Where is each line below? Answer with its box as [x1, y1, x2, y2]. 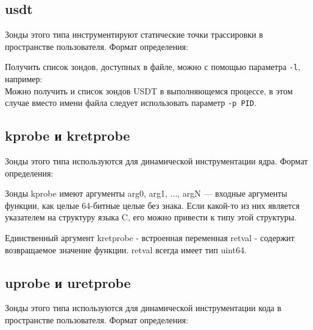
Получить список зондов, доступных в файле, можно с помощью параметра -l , [5, 60, 301, 73]
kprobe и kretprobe [5, 126, 130, 145]
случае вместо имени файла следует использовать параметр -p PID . [5, 96, 257, 109]
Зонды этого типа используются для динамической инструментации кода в [5, 301, 281, 314]
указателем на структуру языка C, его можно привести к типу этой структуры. [5, 211, 297, 223]
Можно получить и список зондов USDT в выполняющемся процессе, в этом [5, 84, 293, 97]
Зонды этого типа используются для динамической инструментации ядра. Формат [5, 155, 308, 167]
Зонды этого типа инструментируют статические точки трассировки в [5, 28, 263, 41]
